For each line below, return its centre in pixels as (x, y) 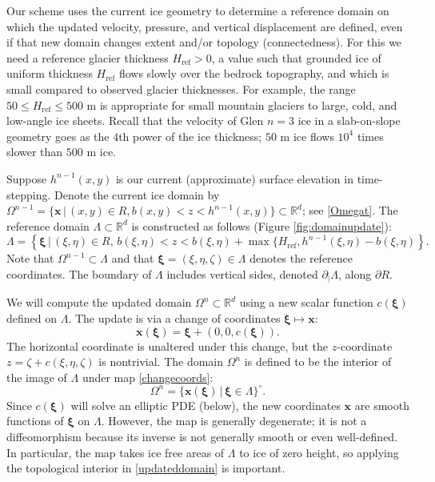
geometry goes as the (58, 136)
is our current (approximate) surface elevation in (234, 178)
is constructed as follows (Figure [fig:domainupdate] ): (261, 225)
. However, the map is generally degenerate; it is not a (234, 421)
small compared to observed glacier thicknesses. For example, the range (181, 88)
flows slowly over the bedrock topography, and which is (254, 73)
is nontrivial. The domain (161, 361)
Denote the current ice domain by (137, 194)
